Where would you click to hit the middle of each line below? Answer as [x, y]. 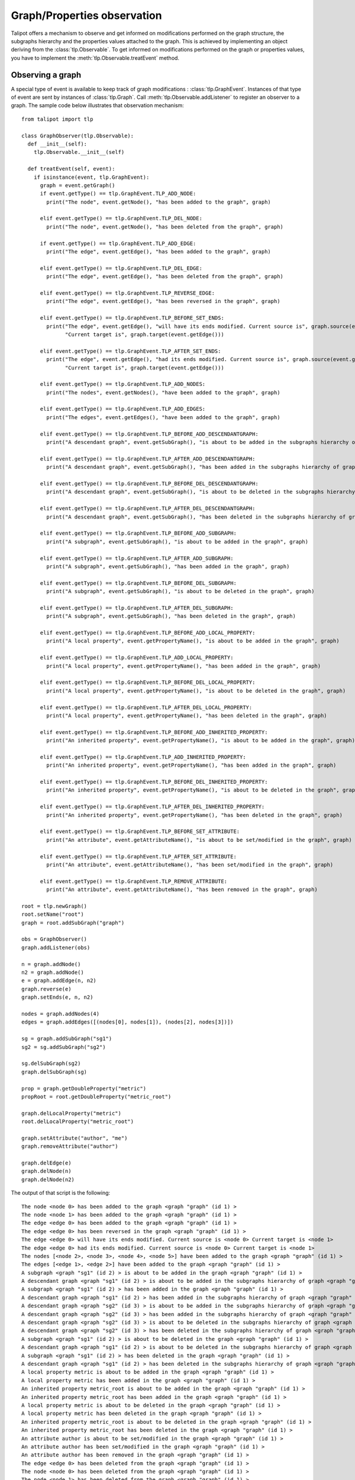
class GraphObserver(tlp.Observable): [78, 136]
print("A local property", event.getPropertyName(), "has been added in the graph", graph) [184, 666]
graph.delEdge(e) [46, 1163]
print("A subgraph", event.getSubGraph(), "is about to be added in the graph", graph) [177, 541]
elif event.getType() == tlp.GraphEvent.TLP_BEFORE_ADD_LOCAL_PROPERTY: [148, 633]
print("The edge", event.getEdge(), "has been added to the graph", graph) [159, 252]
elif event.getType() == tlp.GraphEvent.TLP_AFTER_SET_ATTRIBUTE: [138, 856]
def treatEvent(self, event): [71, 169]
